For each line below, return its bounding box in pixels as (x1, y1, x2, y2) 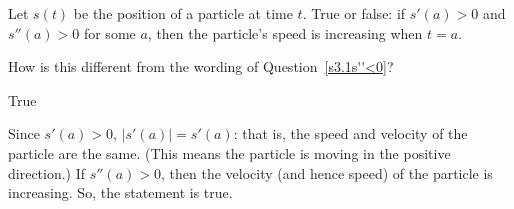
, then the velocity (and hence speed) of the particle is (160, 162, 493, 183)
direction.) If (8, 162, 86, 183)
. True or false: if (302, 3, 406, 23)
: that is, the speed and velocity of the (233, 123, 468, 144)
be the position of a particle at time (73, 3, 293, 23)
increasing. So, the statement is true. (8, 182, 233, 203)
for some (83, 22, 136, 43)
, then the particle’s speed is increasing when (147, 22, 423, 43)
